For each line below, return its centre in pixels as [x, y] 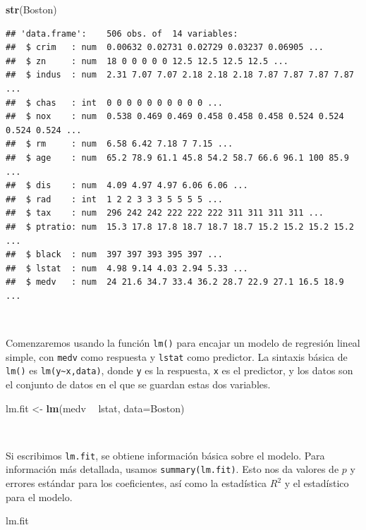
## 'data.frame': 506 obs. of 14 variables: [122, 33]
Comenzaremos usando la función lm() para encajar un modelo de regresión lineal [183, 343]
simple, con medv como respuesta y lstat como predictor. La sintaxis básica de [177, 356]
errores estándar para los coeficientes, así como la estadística [136, 483]
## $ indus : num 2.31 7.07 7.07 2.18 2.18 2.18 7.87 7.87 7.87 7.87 [180, 75]
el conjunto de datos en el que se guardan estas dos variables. [138, 384]
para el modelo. [39, 497]
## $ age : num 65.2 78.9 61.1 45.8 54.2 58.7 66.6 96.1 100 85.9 [177, 158]
